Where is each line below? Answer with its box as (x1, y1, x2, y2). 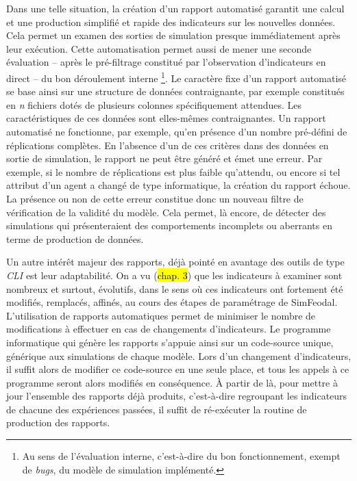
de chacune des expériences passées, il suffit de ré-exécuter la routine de (6, 402, 307, 416)
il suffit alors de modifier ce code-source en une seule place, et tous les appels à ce (6, 362, 349, 376)
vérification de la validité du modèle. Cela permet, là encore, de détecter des (6, 205, 326, 219)
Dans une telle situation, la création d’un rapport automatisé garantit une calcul (6, 1, 345, 15)
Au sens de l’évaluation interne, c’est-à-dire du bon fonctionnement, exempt (22, 449, 341, 463)
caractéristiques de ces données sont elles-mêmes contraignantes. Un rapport (6, 111, 326, 125)
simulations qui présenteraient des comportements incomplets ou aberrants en (6, 218, 332, 233)
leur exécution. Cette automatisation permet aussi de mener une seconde (6, 41, 312, 55)
